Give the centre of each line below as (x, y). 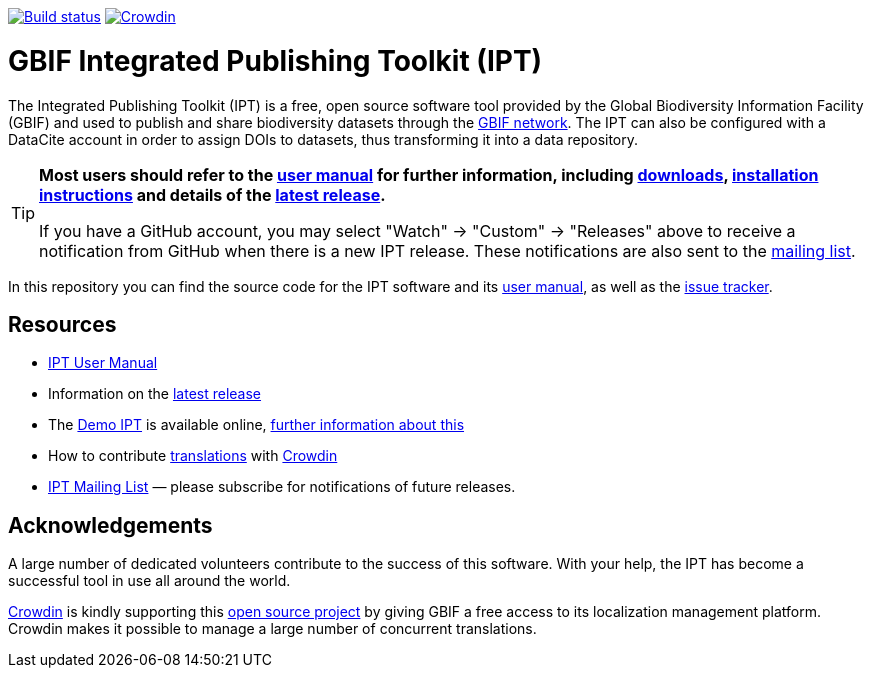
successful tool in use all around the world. (149, 581)
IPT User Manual (103, 363)
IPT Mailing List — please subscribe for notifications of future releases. (282, 487)
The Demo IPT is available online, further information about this (256, 425)
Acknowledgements (110, 525)
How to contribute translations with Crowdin (193, 456)
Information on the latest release (155, 394)
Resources (62, 324)
